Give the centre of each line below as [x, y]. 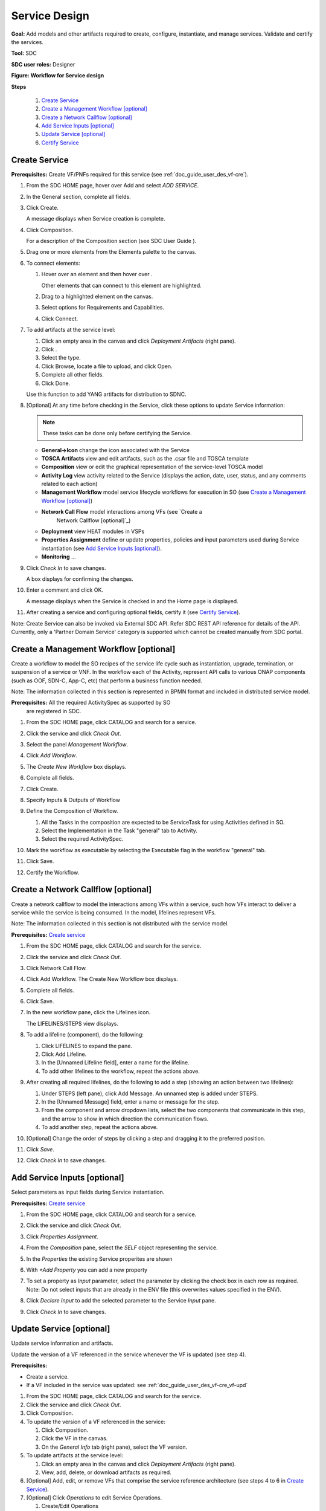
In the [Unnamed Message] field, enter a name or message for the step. [130, 1102]
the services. [27, 42]
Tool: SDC [24, 53]
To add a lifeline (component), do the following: [85, 1035]
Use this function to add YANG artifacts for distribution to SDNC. [106, 394]
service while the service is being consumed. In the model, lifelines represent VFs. [113, 912]
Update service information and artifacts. [62, 1343]
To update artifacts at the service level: [75, 1455]
